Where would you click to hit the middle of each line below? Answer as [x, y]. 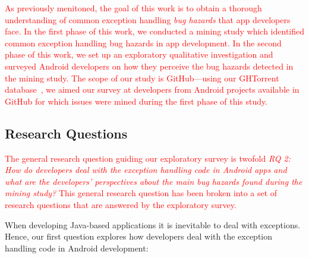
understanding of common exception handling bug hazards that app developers [148, 19]
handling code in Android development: [77, 248]
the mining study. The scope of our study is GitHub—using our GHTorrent [142, 78]
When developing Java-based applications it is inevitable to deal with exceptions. [153, 224]
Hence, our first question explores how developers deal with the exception [139, 236]
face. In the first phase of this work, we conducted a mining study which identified [154, 31]
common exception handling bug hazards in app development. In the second [143, 43]
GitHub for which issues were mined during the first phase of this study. [136, 101]
